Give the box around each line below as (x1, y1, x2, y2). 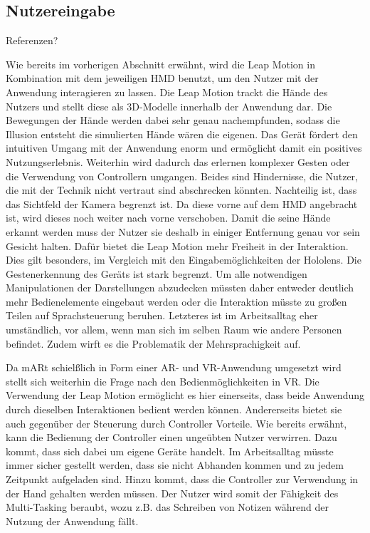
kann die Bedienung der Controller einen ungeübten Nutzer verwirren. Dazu (6, 430, 337, 445)
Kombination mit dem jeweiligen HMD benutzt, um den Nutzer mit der (6, 71, 319, 86)
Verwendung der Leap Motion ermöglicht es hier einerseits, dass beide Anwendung (6, 388, 364, 403)
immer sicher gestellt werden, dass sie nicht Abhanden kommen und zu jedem (6, 457, 344, 472)
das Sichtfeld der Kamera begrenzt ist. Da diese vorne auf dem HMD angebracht (6, 196, 358, 211)
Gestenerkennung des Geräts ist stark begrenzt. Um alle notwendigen (6, 266, 307, 281)
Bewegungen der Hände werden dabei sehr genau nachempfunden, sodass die (6, 113, 340, 128)
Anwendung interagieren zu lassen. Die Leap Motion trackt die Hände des (6, 84, 328, 99)
